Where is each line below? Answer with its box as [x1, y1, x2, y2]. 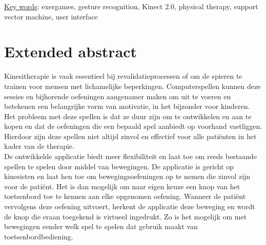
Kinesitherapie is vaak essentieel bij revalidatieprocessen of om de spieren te [4, 71, 242, 81]
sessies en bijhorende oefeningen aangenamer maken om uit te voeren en [4, 91, 231, 101]
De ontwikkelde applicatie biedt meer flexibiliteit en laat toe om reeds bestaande [4, 151, 257, 162]
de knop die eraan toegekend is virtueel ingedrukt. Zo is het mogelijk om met [4, 211, 247, 221]
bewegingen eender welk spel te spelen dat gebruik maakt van [4, 221, 198, 232]
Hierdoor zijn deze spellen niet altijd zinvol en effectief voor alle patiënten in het [4, 130, 257, 141]
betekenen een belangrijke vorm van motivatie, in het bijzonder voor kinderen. [4, 101, 250, 112]
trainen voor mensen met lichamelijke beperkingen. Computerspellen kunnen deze [4, 80, 261, 91]
